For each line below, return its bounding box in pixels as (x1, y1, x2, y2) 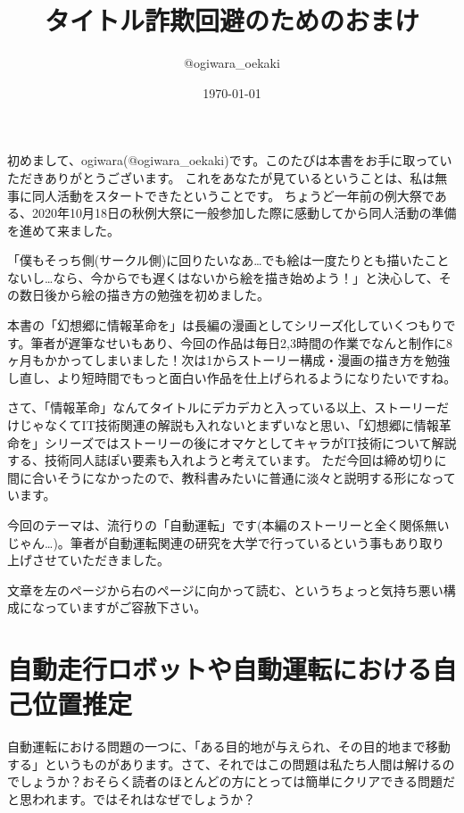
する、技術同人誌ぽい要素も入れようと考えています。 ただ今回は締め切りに (7, 451, 447, 469)
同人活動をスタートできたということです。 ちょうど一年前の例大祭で (31, 186, 435, 204)
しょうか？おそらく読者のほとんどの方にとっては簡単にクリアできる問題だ (19, 772, 455, 791)
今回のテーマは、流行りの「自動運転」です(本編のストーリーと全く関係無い (7, 516, 450, 534)
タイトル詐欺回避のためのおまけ (44, 2, 419, 38)
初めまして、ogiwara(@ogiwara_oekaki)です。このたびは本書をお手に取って (7, 151, 440, 170)
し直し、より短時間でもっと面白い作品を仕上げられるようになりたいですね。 (7, 368, 457, 386)
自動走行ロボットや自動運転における (7, 651, 433, 687)
